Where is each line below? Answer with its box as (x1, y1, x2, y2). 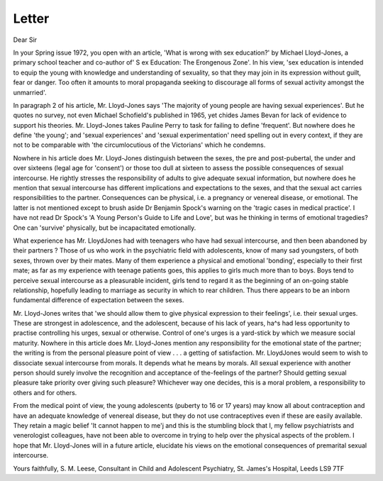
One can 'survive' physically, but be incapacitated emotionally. (13, 223, 196, 232)
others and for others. (13, 388, 77, 397)
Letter (13, 11, 50, 26)
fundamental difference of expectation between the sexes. (13, 296, 184, 304)
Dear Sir (13, 35, 38, 44)
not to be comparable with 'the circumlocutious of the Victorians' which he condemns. (13, 140, 266, 149)
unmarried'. (13, 88, 47, 96)
